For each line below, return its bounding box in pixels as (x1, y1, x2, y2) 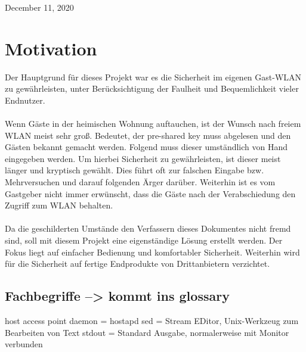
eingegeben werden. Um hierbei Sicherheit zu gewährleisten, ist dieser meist (5, 152, 281, 164)
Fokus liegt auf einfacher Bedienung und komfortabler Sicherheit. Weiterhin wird (5, 245, 300, 258)
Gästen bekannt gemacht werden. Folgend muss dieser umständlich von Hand (5, 141, 288, 153)
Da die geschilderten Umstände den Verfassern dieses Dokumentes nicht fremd (5, 222, 291, 235)
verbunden (5, 338, 43, 350)
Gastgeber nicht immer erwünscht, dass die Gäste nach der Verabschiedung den (5, 187, 296, 200)
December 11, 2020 (5, 1, 74, 13)
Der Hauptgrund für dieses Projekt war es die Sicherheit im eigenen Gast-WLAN (5, 70, 302, 83)
